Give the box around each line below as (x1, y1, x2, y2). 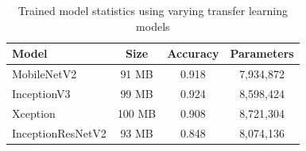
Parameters (230, 45, 294, 62)
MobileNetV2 (12, 66, 77, 82)
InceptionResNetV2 (12, 124, 107, 141)
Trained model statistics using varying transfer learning (17, 2, 288, 18)
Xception (12, 104, 56, 121)
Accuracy (167, 45, 219, 62)
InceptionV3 (12, 85, 71, 101)
